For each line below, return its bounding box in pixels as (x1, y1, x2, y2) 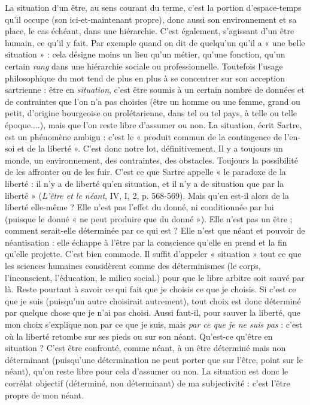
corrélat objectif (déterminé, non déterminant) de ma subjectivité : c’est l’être (5, 377, 290, 389)
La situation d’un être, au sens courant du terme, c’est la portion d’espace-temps (5, 1, 302, 13)
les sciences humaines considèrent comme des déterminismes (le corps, (5, 259, 261, 272)
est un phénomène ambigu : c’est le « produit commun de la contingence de (5, 130, 282, 143)
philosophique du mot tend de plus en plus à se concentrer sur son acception (5, 71, 285, 84)
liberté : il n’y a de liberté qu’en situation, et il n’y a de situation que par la (5, 177, 284, 189)
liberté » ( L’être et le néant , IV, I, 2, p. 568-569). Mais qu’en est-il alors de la (5, 189, 289, 201)
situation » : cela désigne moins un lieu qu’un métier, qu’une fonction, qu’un (5, 48, 285, 61)
